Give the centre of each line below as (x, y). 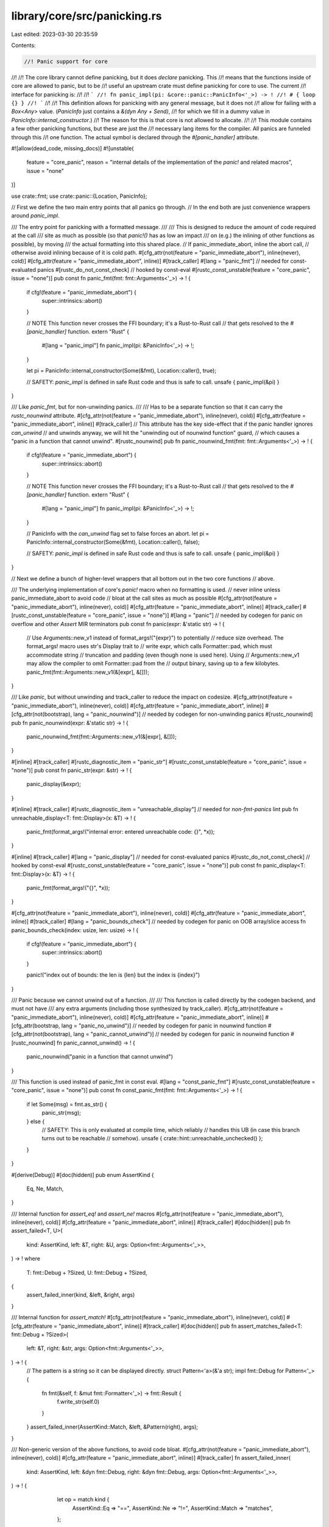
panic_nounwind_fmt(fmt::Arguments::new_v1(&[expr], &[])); (101, 737)
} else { (36, 1121)
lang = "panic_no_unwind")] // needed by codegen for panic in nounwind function (164, 1026)
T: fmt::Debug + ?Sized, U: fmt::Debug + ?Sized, (87, 1272)
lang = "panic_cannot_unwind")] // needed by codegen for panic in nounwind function (181, 1034)
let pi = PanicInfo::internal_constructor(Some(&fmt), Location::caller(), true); (121, 371)
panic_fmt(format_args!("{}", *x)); (68, 887)
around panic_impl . (35, 216)
